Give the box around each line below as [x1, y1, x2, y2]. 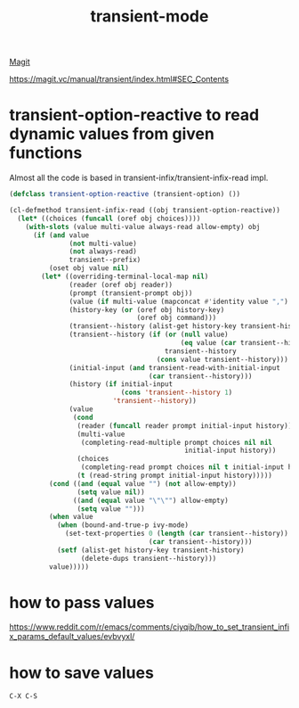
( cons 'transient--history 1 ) [120, 388, 233, 398]
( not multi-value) [69, 239, 138, 248]
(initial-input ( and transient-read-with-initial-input [69, 363, 280, 372]
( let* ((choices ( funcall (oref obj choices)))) [17, 214, 201, 223]
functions [9, 143, 83, 163]
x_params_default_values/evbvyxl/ [9, 631, 135, 642]
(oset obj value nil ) [48, 264, 129, 273]
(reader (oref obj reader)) [69, 280, 174, 289]
